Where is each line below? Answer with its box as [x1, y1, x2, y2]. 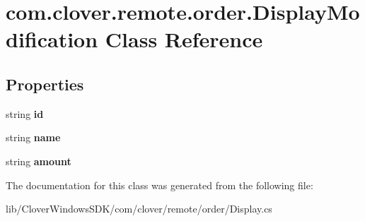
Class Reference [105, 25, 263, 54]
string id [6, 106, 44, 121]
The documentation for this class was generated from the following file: [6, 177, 313, 192]
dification [6, 25, 98, 54]
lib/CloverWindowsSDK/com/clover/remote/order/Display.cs [6, 201, 272, 216]
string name [6, 130, 61, 145]
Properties [6, 73, 84, 95]
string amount [6, 153, 71, 168]
